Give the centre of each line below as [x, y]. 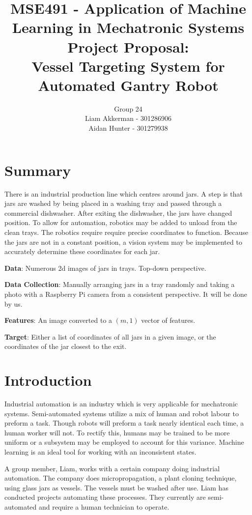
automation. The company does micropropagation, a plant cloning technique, [121, 478]
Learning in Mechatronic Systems [128, 27]
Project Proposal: [128, 46]
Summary [38, 170]
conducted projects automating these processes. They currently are [105, 497]
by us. [14, 303]
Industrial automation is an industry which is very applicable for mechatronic [121, 404]
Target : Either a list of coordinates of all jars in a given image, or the [110, 336]
